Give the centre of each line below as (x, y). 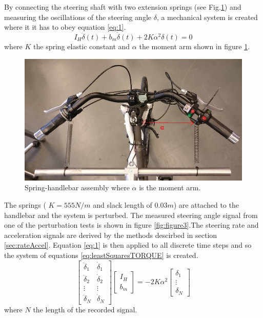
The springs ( (25, 205)
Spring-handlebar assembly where (77, 187)
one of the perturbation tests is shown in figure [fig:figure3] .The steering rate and (131, 225)
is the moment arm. (170, 187)
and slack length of (123, 205)
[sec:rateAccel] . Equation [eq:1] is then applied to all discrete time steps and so (128, 245)
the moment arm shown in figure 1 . (195, 46)
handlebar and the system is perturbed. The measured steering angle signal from (131, 215)
